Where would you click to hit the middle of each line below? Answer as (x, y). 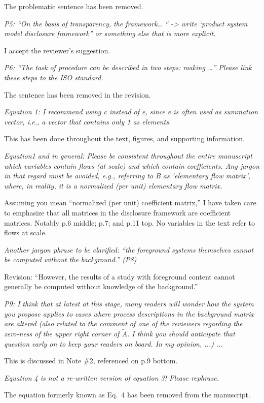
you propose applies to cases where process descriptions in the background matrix (129, 313)
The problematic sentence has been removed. (74, 6)
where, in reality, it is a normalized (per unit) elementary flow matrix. (113, 185)
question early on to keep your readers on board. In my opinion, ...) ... (114, 343)
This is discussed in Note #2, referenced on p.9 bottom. (91, 361)
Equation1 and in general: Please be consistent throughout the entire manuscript (128, 155)
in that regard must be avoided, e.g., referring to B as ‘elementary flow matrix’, (127, 176)
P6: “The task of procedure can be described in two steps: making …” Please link (128, 67)
